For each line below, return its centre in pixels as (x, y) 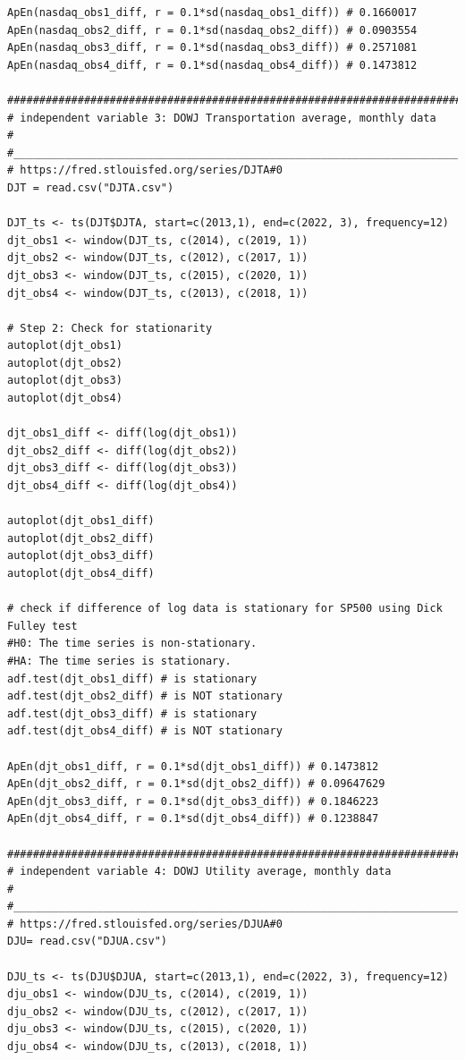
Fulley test (42, 626)
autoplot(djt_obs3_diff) (81, 556)
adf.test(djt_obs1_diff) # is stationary (132, 678)
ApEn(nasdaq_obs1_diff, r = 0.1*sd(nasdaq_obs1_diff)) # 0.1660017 (212, 13)
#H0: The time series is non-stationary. (132, 644)
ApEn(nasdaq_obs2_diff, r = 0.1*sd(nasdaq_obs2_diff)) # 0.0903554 (212, 30)
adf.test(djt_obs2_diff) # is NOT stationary (145, 696)
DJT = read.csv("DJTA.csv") (91, 187)
